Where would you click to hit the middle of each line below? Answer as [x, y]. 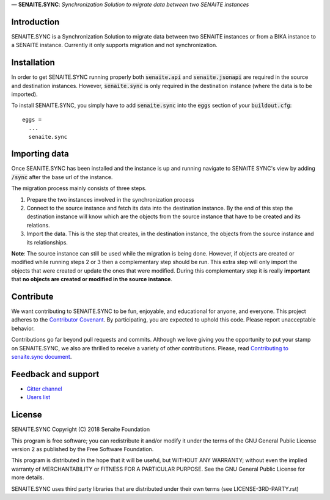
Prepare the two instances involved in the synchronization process [111, 199]
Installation [33, 63]
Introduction [35, 22]
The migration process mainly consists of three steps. [79, 188]
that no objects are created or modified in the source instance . [92, 279]
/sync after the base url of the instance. [62, 177]
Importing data [40, 154]
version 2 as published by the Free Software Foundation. [82, 449]
